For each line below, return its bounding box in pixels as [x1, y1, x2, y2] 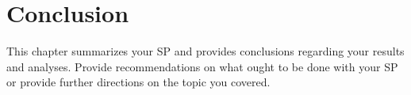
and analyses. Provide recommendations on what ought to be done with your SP [6, 58, 398, 74]
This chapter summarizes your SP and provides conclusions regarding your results [6, 43, 405, 59]
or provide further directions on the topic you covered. [6, 74, 271, 90]
